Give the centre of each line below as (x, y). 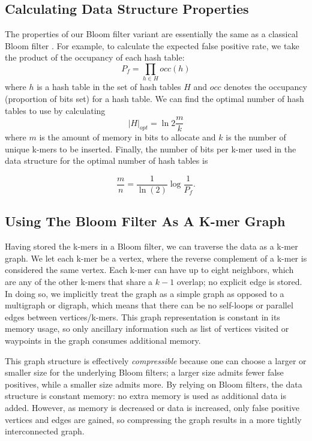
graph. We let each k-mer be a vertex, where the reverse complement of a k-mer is (156, 258)
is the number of (256, 137)
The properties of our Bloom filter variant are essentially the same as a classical (151, 34)
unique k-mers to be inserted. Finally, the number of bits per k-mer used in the (151, 148)
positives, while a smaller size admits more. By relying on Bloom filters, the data (154, 384)
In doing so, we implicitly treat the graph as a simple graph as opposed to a (145, 293)
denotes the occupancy (265, 87)
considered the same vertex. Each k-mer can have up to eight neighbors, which (149, 270)
